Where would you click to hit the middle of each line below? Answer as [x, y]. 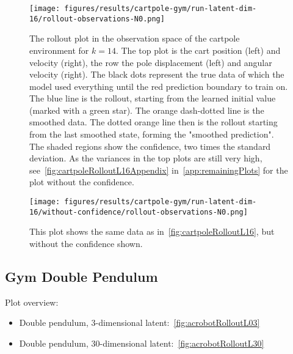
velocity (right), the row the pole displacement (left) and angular [151, 62]
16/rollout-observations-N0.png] [97, 19]
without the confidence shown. [86, 243]
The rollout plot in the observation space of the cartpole [135, 38]
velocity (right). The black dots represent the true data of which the [157, 74]
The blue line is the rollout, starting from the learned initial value [153, 98]
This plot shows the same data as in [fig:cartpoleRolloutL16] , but [152, 231]
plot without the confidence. [82, 182]
